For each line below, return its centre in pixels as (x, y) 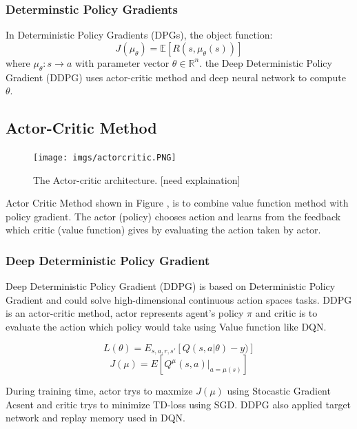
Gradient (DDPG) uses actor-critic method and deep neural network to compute (176, 77)
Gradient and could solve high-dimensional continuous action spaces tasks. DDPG (179, 299)
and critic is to (286, 313)
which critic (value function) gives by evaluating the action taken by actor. (163, 230)
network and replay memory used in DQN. (95, 418)
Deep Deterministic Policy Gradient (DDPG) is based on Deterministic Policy (171, 286)
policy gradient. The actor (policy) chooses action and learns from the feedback (173, 216)
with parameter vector (122, 62)
